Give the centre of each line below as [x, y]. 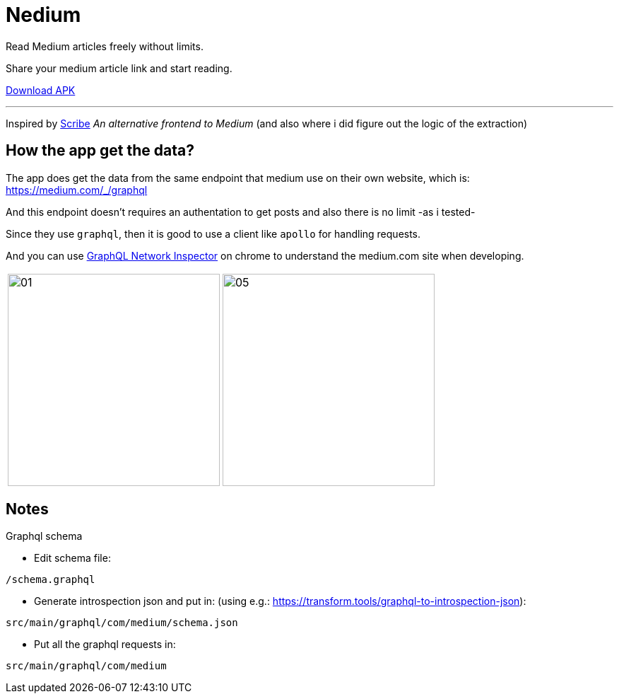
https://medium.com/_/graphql [77, 190]
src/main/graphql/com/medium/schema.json [122, 623]
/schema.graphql [51, 580]
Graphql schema [44, 536]
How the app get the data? [100, 151]
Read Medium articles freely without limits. [105, 46]
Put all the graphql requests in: [105, 645]
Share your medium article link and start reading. [119, 68]
